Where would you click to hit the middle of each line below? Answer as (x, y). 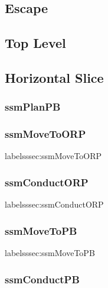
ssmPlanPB (33, 107)
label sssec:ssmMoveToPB (50, 253)
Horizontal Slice (54, 77)
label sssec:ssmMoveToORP (53, 156)
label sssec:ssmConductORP (54, 204)
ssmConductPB (42, 279)
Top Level (35, 43)
